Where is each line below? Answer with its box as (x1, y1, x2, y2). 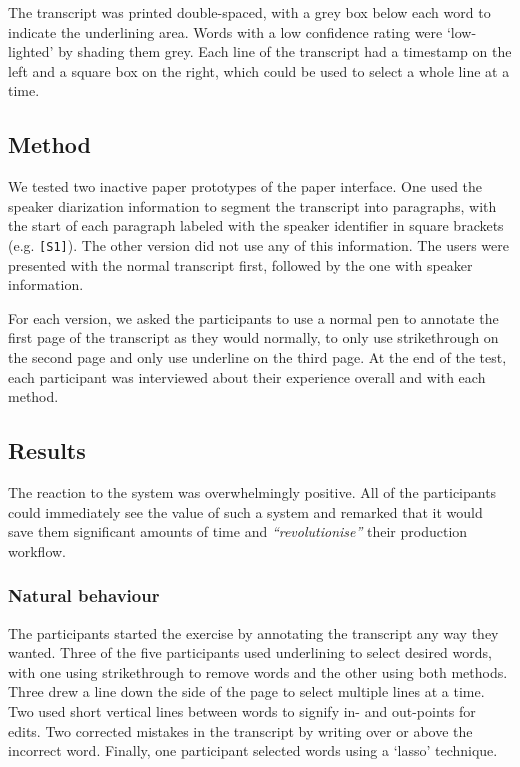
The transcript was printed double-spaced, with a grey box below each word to (8, 2, 491, 22)
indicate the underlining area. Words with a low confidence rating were (8, 21, 443, 42)
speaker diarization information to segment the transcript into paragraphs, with (8, 195, 497, 216)
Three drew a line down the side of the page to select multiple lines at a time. (8, 681, 485, 702)
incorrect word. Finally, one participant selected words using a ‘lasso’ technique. (8, 740, 498, 761)
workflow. (8, 540, 66, 561)
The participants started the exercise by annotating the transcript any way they (8, 622, 499, 643)
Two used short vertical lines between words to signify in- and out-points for (8, 700, 476, 721)
